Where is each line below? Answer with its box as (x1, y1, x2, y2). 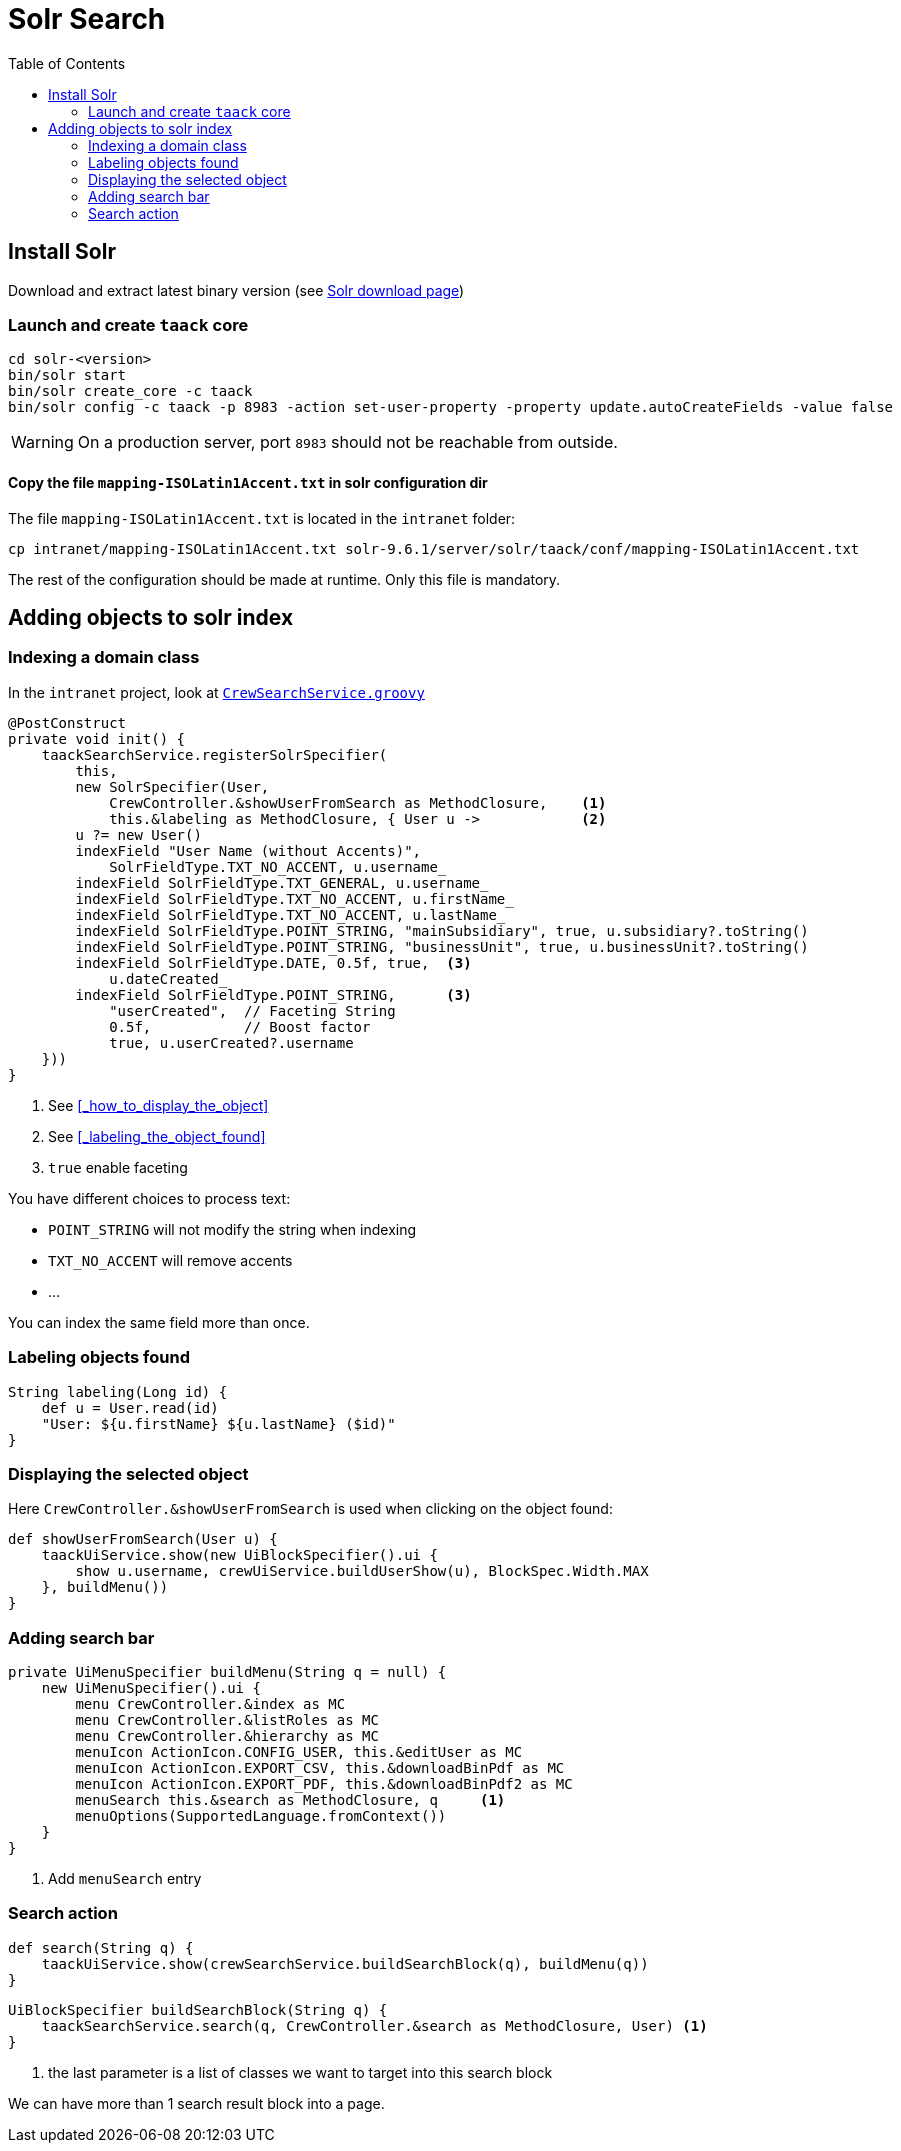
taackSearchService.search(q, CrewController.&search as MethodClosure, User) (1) (41, 2017, 708, 2034)
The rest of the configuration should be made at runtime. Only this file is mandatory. (8, 570, 561, 588)
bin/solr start (8, 367, 127, 384)
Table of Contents (8, 54, 126, 72)
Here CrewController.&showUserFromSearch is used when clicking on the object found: (8, 1500, 613, 1518)
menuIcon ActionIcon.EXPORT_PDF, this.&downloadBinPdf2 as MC (75, 1776, 573, 1793)
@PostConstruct (8, 714, 127, 731)
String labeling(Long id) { (8, 1383, 228, 1400)
